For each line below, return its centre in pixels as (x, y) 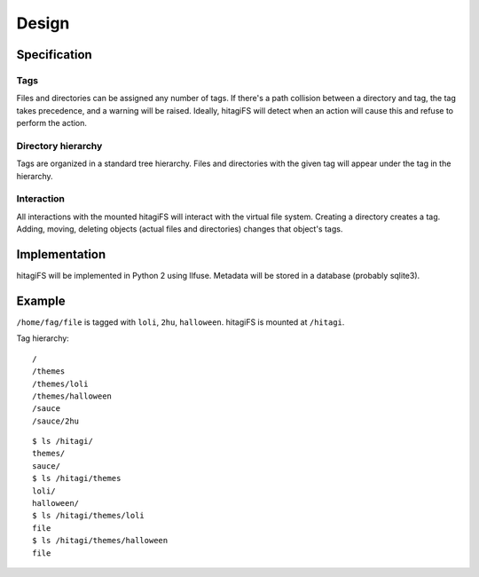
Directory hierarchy (59, 146)
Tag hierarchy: (43, 338)
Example (41, 300)
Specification (54, 55)
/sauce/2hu (56, 421)
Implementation (61, 254)
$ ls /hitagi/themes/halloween (100, 541)
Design (43, 23)
